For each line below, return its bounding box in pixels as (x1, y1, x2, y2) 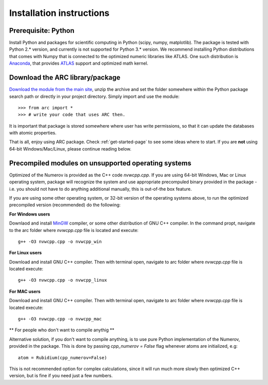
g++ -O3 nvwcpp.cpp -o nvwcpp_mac (18, 316, 102, 322)
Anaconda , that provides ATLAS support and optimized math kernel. (9, 60, 148, 67)
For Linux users (9, 250, 42, 256)
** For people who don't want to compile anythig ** (9, 327, 115, 333)
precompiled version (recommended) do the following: (9, 202, 121, 208)
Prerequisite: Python (9, 26, 74, 35)
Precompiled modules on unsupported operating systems (9, 159, 192, 167)
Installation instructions (9, 7, 110, 18)
